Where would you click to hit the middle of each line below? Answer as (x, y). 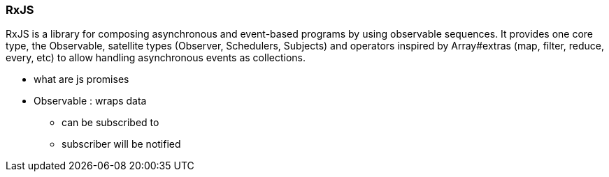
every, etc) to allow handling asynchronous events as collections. (156, 58)
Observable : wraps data (90, 101)
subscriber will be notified (121, 144)
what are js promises (81, 79)
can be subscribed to (110, 123)
